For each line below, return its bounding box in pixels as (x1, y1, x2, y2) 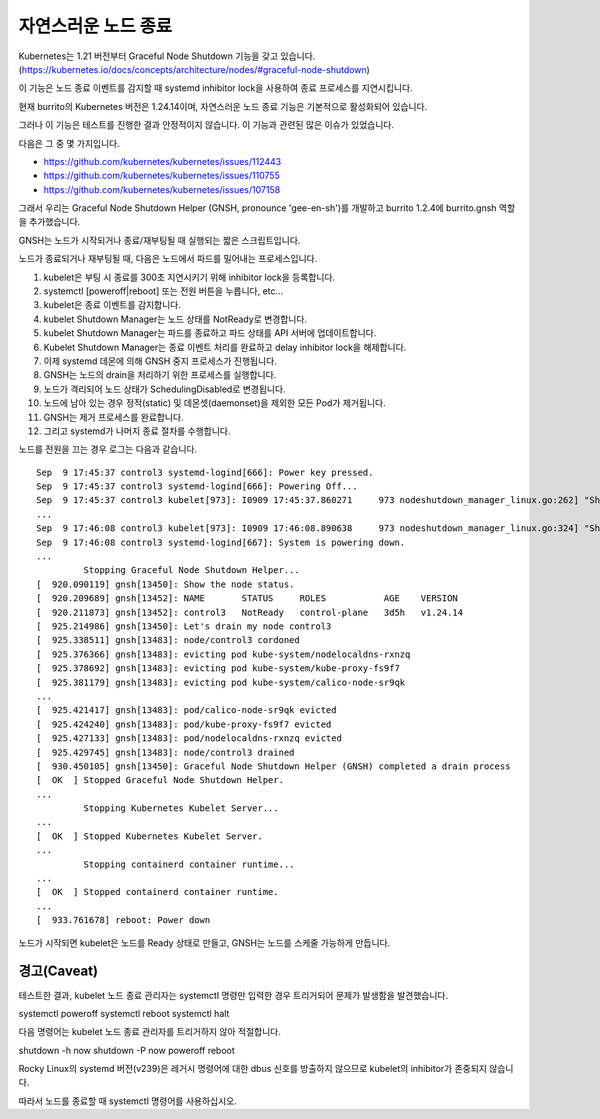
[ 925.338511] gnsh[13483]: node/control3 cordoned (36, 635, 300, 646)
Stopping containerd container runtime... (83, 858, 295, 870)
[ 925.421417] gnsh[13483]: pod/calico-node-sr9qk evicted (36, 705, 337, 716)
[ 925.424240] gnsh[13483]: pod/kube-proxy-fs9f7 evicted (36, 718, 332, 730)
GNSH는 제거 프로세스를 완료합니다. (43, 411, 184, 423)
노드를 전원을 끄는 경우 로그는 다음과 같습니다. (18, 443, 198, 455)
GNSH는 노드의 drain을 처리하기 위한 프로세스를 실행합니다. (43, 369, 277, 381)
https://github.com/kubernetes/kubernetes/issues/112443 (43, 155, 282, 167)
